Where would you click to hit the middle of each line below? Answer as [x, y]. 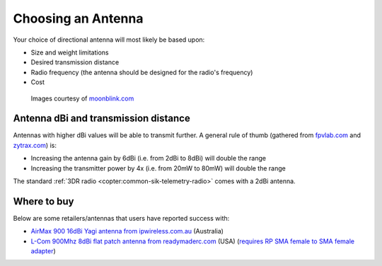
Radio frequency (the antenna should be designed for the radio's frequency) [142, 72]
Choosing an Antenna [78, 18]
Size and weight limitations [70, 52]
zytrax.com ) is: [35, 145]
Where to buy [44, 201]
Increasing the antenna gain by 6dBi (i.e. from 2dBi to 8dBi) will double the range [149, 158]
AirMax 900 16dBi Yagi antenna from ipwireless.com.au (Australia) [127, 231]
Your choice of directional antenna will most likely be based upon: [109, 40]
